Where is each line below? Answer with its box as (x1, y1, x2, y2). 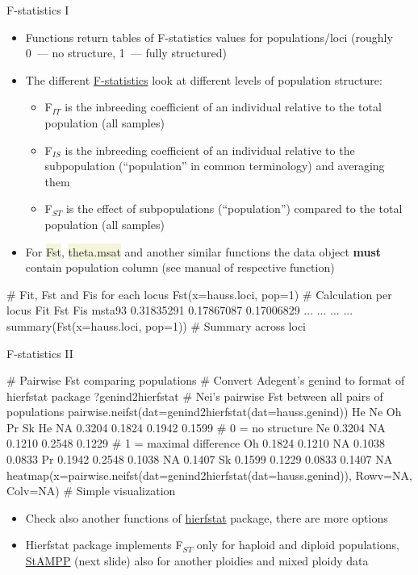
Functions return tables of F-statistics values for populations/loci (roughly (25, 28, 393, 45)
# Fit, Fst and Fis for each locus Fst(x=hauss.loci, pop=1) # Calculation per (6, 285, 392, 302)
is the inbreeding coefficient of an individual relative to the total (65, 98, 382, 115)
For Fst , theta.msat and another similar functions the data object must (25, 243, 382, 260)
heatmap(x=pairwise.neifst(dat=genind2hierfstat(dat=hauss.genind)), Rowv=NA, (6, 466, 412, 483)
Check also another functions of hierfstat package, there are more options (25, 509, 388, 526)
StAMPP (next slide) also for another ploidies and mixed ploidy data (25, 552, 369, 569)
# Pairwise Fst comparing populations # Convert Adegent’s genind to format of (6, 372, 405, 389)
